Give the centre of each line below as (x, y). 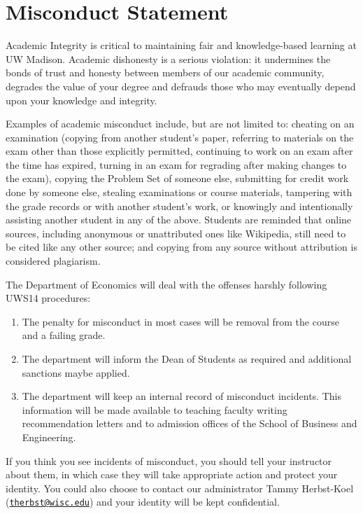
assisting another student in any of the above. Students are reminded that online (179, 220)
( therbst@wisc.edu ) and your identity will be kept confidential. (143, 502)
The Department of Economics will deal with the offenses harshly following (166, 284)
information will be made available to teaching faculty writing (155, 409)
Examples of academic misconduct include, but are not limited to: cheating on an (180, 124)
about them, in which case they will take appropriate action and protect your (172, 474)
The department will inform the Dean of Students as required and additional (187, 359)
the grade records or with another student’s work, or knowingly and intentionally (179, 206)
